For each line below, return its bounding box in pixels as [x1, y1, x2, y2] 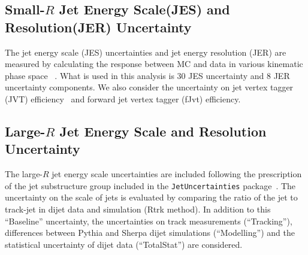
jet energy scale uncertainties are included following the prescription [52, 168, 302, 180]
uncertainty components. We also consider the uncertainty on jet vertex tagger [5, 81, 294, 93]
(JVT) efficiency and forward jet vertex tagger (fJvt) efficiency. [5, 92, 241, 105]
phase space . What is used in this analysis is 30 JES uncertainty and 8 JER [5, 69, 290, 81]
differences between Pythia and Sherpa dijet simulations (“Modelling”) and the [5, 226, 295, 239]
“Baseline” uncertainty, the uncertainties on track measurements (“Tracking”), [5, 214, 292, 227]
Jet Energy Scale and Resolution [59, 122, 267, 140]
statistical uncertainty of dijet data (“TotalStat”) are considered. [5, 238, 243, 250]
